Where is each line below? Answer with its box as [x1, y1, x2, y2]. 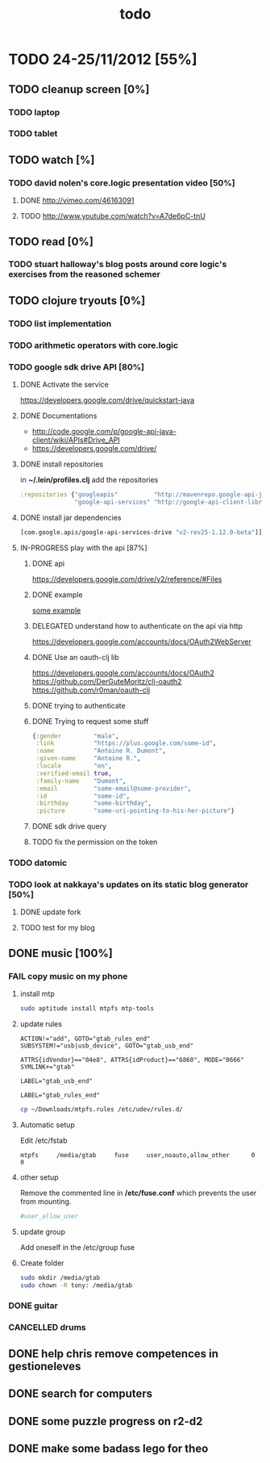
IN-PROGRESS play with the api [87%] [19, 542, 147, 553]
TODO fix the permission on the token [31, 837, 158, 847]
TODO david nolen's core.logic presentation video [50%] [8, 177, 235, 188]
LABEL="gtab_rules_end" [19, 1091, 101, 1099]
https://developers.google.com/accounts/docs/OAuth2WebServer [31, 637, 251, 646]
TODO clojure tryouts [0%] [8, 294, 146, 307]
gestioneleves [8, 1359, 81, 1373]
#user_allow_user [19, 1212, 79, 1220]
